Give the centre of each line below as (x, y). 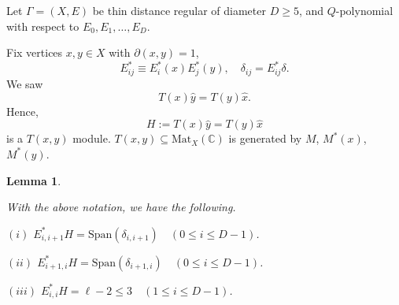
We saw (25, 83)
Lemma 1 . (34, 180)
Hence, (22, 111)
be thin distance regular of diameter (179, 10)
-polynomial (364, 10)
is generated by (265, 138)
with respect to (43, 26)
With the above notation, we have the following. (121, 207)
